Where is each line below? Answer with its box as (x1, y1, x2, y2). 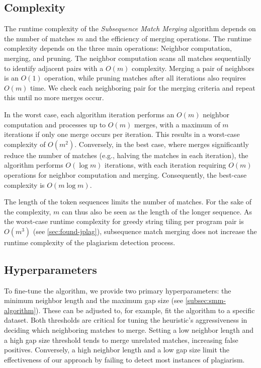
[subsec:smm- (185, 295, 226, 306)
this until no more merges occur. (4, 92, 104, 103)
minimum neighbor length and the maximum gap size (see (4, 295, 184, 306)
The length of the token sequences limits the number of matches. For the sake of (4, 196, 252, 207)
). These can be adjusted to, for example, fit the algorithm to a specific (36, 305, 255, 315)
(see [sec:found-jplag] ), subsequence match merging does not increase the (33, 226, 257, 236)
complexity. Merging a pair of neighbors (132, 62, 254, 73)
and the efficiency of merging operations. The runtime (85, 33, 252, 43)
